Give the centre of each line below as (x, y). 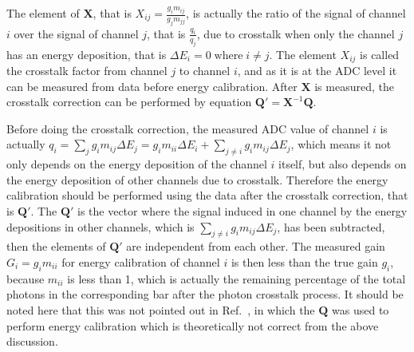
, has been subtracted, (331, 226)
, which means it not (341, 144)
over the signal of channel (76, 33)
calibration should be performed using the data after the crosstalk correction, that (207, 195)
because (26, 278)
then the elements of (56, 246)
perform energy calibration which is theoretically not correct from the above (193, 325)
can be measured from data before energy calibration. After (152, 86)
